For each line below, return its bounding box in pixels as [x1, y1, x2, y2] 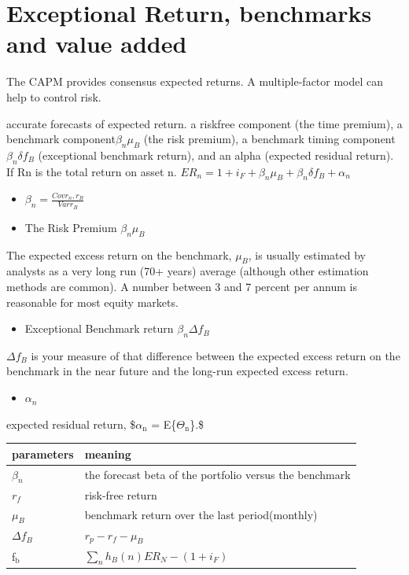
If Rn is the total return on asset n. [6, 163, 177, 179]
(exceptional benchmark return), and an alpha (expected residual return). [38, 146, 394, 163]
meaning [84, 445, 131, 462]
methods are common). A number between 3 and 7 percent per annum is [6, 278, 357, 294]
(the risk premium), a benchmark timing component [143, 131, 396, 147]
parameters [12, 445, 74, 462]
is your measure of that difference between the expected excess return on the [31, 347, 400, 363]
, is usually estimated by [248, 246, 366, 263]
